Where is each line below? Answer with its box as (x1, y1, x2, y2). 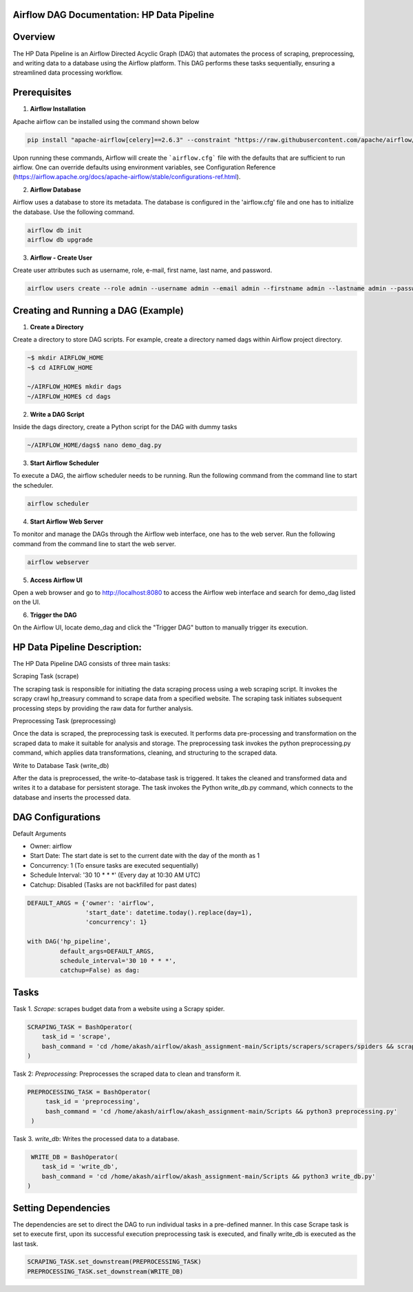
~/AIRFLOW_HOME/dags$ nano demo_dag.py (27, 441, 162, 449)
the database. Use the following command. (12, 207, 135, 216)
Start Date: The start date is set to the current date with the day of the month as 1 (30, 851, 260, 860)
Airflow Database (30, 185, 82, 194)
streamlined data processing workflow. (12, 69, 123, 77)
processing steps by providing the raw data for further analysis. (12, 704, 193, 712)
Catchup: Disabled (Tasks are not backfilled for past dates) (30, 880, 198, 888)
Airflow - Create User (30, 253, 93, 262)
